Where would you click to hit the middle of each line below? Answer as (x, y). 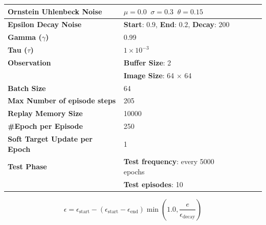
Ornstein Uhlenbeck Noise (55, 11)
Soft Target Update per (50, 138)
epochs (134, 171)
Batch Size (27, 88)
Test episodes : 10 (153, 184)
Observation (29, 62)
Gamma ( (25, 37)
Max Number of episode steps (62, 100)
